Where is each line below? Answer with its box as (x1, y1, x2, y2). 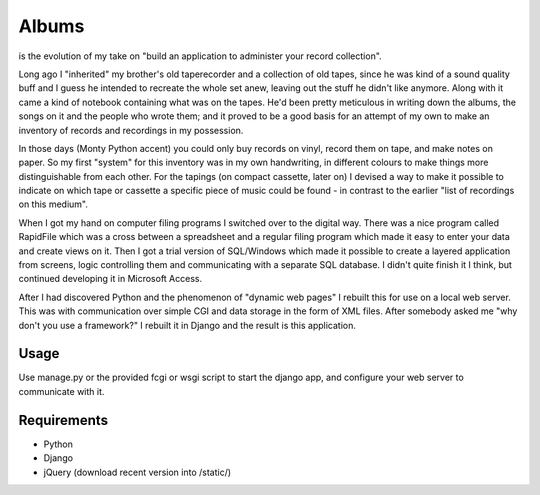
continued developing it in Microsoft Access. (18, 273, 203, 285)
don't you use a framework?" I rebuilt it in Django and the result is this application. (18, 319, 357, 331)
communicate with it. (18, 385, 105, 397)
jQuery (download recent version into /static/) (43, 466, 232, 478)
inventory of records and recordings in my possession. (18, 124, 244, 136)
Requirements (18, 411, 109, 429)
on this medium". (18, 198, 89, 210)
